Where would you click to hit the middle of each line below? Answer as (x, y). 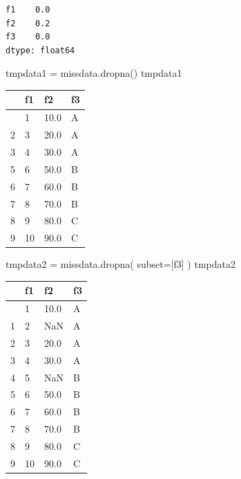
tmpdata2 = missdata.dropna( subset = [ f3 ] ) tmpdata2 (120, 264)
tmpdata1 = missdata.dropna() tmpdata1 (94, 73)
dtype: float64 (40, 50)
